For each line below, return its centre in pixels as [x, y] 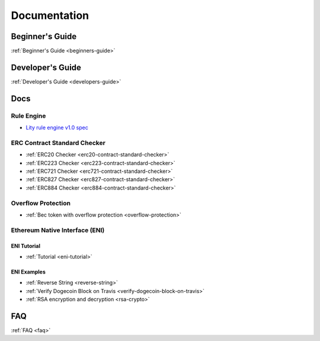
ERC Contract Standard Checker [58, 143]
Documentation [50, 15]
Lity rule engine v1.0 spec [57, 128]
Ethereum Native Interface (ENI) [58, 230]
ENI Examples [28, 272]
